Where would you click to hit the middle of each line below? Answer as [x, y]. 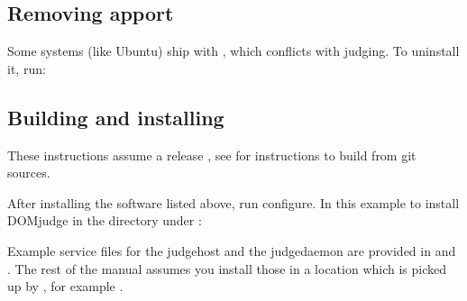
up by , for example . [65, 286]
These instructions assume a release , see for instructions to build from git [212, 155]
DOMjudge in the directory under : [105, 220]
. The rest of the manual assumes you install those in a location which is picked [227, 268]
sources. [29, 173]
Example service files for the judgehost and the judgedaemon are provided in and [232, 250]
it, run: [27, 68]
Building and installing [116, 117]
